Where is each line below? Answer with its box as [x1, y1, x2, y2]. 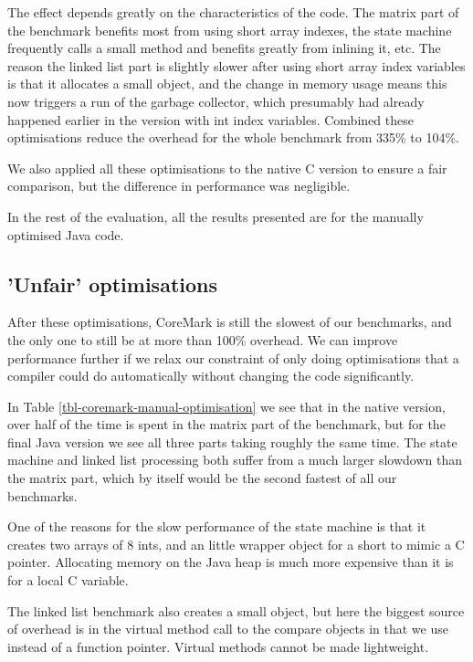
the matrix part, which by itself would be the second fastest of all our [7, 468, 397, 488]
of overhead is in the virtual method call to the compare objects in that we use [7, 619, 448, 638]
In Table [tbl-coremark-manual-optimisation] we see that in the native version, [7, 396, 446, 415]
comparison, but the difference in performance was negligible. [7, 176, 351, 195]
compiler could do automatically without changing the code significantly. [7, 366, 415, 385]
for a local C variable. [7, 571, 129, 590]
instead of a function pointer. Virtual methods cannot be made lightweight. [7, 636, 429, 656]
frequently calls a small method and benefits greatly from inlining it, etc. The [7, 38, 441, 58]
